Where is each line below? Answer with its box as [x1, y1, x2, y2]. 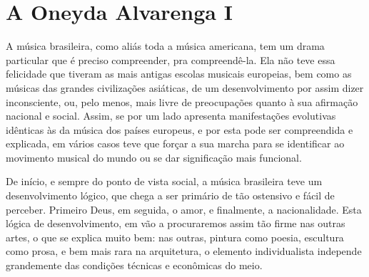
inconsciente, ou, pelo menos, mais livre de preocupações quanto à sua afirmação [6, 94, 358, 109]
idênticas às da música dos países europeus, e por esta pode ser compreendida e [6, 122, 353, 137]
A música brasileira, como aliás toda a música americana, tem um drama [6, 38, 325, 53]
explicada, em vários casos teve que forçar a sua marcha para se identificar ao [6, 136, 345, 151]
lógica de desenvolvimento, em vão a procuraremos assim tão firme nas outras [6, 216, 345, 231]
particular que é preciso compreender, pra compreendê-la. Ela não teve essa [6, 52, 335, 67]
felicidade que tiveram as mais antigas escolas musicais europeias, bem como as [6, 66, 352, 81]
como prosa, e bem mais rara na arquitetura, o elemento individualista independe [6, 244, 362, 258]
